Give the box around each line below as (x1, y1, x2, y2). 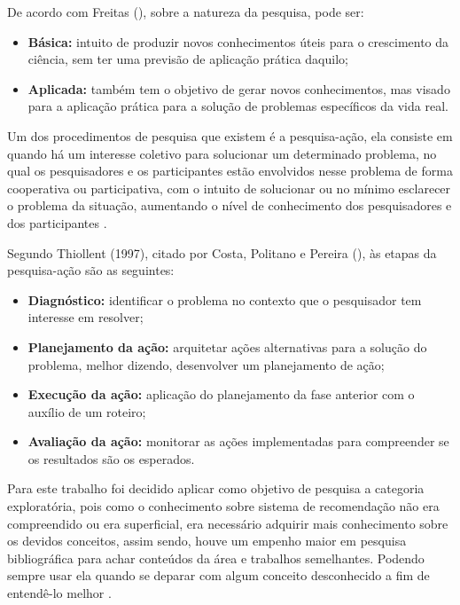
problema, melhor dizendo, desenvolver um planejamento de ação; (27, 355, 385, 373)
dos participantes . (7, 213, 107, 232)
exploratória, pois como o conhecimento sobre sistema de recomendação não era (7, 497, 440, 515)
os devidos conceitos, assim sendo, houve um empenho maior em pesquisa (7, 531, 407, 550)
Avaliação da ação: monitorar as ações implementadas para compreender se (27, 432, 449, 451)
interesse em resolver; (27, 308, 144, 326)
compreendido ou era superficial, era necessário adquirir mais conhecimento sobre (7, 514, 448, 532)
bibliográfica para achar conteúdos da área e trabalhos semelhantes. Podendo (7, 548, 425, 567)
